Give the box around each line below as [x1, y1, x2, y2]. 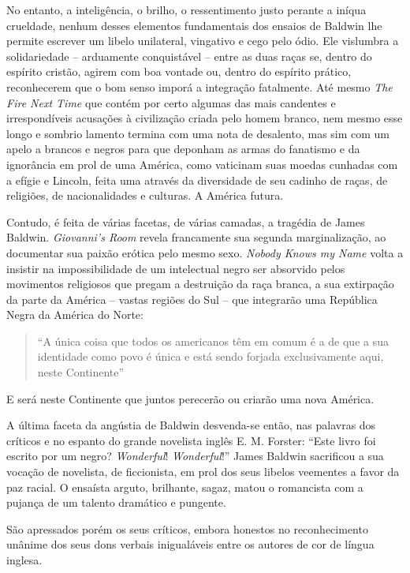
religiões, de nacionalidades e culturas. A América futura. [6, 187, 284, 204]
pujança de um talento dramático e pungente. [6, 494, 226, 511]
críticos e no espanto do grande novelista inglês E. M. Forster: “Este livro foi [6, 432, 376, 448]
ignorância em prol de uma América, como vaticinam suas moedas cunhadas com [6, 155, 398, 172]
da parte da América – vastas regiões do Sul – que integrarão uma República [6, 290, 378, 307]
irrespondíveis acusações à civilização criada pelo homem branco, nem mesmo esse [6, 110, 403, 126]
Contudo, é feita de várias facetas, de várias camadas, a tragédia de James [6, 213, 365, 230]
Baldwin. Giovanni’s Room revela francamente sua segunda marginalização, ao [6, 229, 386, 245]
